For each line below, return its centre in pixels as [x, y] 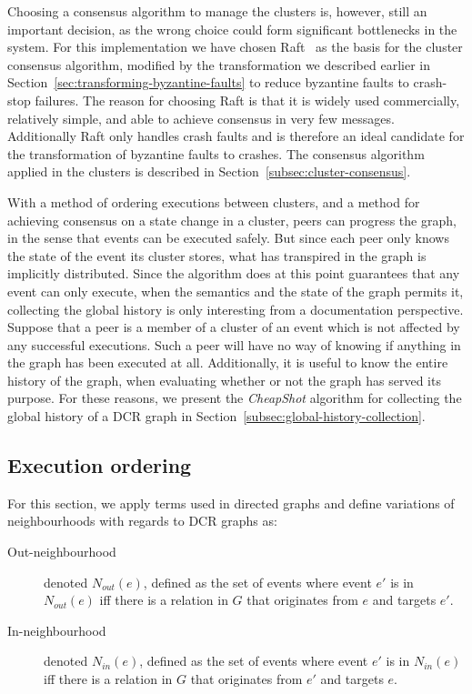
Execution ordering [100, 465]
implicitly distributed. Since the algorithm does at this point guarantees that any [234, 273]
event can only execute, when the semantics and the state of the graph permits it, [236, 291]
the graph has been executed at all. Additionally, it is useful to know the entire [228, 362]
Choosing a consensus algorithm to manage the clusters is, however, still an [217, 11]
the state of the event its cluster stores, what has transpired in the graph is [217, 255]
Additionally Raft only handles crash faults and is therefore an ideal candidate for [236, 136]
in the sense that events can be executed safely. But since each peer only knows [228, 238]
